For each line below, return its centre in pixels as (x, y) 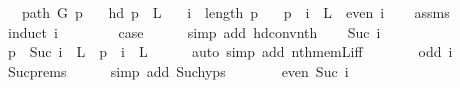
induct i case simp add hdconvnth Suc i (194, 31)
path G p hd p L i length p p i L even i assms (235, 12)
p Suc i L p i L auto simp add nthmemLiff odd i (230, 51)
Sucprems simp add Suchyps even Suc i (178, 70)
